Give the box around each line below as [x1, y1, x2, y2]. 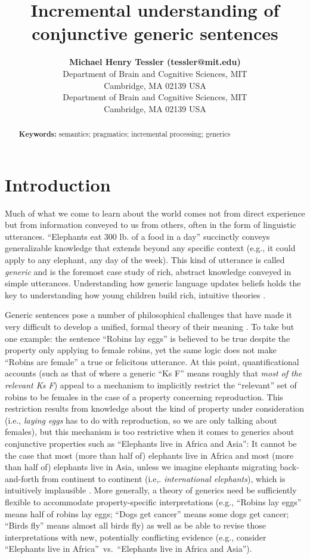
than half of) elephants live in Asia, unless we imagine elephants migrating [5, 461, 277, 473]
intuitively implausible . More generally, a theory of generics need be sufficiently [5, 484, 297, 496]
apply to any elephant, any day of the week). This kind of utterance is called [5, 254, 285, 266]
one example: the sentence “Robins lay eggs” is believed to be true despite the [5, 332, 290, 344]
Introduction [5, 172, 111, 196]
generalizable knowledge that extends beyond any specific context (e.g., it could [5, 242, 296, 254]
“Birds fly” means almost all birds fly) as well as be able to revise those [5, 519, 266, 532]
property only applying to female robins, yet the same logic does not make [5, 344, 277, 356]
